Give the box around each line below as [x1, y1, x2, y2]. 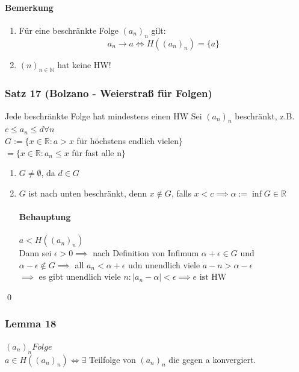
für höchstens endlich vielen [76, 134, 179, 147]
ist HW [199, 273, 227, 282]
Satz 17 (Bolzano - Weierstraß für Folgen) [5, 86, 212, 101]
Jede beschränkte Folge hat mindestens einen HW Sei [5, 109, 202, 122]
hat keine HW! [57, 58, 111, 71]
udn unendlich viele [128, 258, 200, 271]
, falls [171, 186, 192, 199]
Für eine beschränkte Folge [19, 24, 119, 36]
